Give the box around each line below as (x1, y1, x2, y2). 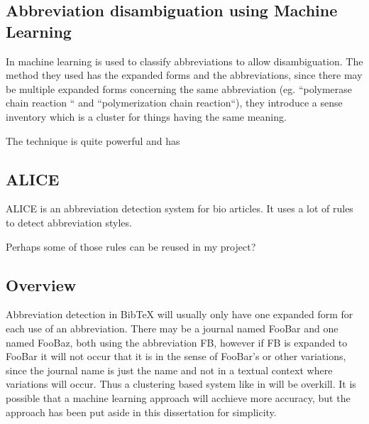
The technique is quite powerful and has (6, 133, 180, 148)
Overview (6, 273, 77, 295)
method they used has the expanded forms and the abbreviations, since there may (6, 67, 363, 82)
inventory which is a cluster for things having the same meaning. (6, 109, 287, 124)
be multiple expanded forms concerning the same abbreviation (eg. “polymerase (6, 81, 353, 96)
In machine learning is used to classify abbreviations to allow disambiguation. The (6, 53, 363, 68)
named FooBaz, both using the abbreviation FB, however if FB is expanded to (6, 335, 348, 349)
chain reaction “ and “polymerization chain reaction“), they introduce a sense (6, 95, 343, 110)
